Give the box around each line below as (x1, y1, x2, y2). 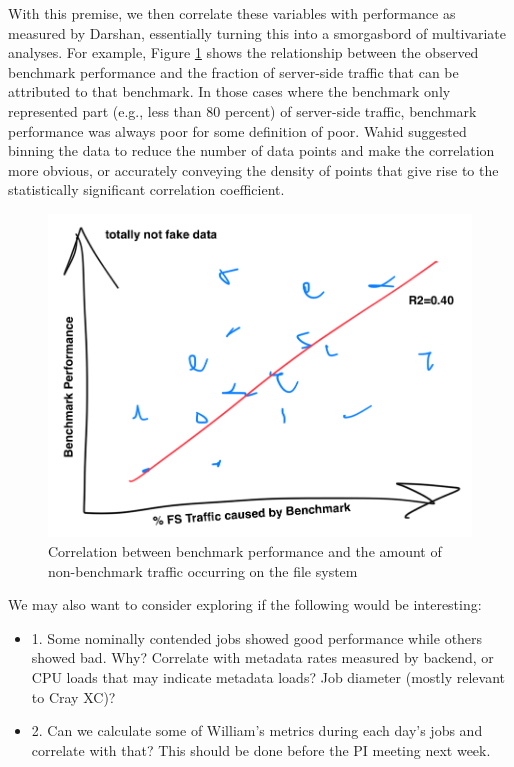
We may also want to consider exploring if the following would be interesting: (8, 594, 482, 615)
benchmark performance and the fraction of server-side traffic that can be (8, 61, 459, 82)
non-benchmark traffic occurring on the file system (48, 560, 358, 581)
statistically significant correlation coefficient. (8, 179, 285, 200)
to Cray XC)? (31, 686, 116, 707)
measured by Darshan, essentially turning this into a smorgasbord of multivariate (8, 22, 506, 43)
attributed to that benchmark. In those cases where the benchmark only (8, 81, 451, 102)
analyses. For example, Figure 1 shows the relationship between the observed (8, 42, 479, 63)
